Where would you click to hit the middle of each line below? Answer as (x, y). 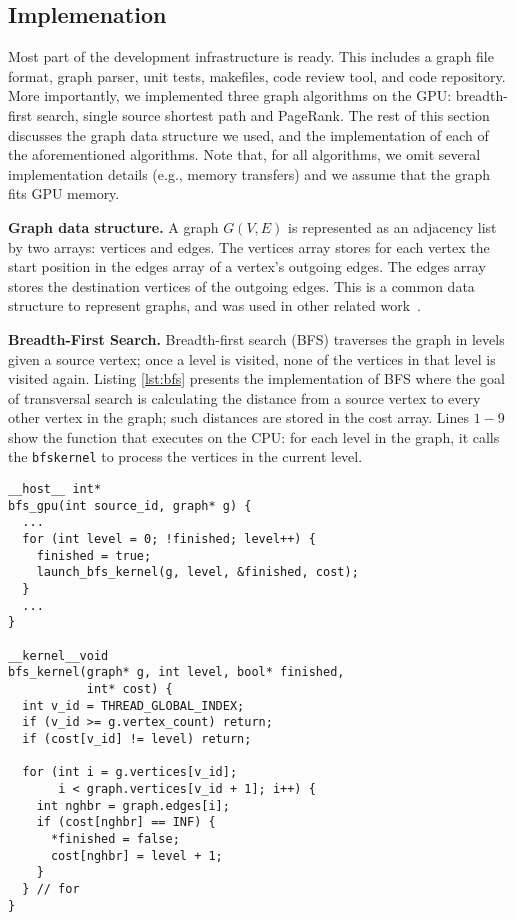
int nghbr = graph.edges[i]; (133, 805)
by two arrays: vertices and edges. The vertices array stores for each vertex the (249, 246)
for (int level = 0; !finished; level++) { (169, 539)
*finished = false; (115, 838)
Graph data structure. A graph (113, 226)
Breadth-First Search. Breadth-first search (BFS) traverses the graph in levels (256, 338)
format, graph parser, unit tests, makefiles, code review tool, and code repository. (257, 75)
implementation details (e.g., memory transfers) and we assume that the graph (249, 173)
